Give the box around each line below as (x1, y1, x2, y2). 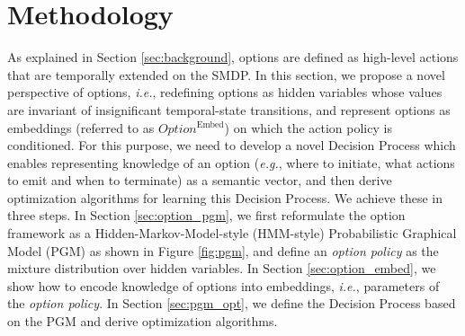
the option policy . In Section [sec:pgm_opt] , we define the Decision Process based (7, 294, 456, 313)
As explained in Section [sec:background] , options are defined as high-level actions (7, 48, 459, 66)
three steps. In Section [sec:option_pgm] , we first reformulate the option (7, 206, 406, 225)
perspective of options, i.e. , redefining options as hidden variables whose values (7, 83, 443, 102)
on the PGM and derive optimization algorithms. (7, 312, 278, 331)
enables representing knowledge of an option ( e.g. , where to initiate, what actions (7, 153, 455, 172)
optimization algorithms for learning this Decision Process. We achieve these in (7, 188, 443, 207)
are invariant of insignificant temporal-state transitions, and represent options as (7, 100, 451, 119)
